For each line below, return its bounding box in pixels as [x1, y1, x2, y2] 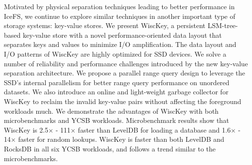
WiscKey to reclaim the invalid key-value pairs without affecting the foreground [4, 96, 241, 106]
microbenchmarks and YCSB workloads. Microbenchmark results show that [4, 115, 229, 125]
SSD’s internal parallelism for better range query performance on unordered [4, 77, 230, 87]
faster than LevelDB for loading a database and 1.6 [78, 124, 231, 135]
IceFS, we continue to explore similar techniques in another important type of [4, 11, 235, 21]
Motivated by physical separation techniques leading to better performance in [4, 1, 235, 11]
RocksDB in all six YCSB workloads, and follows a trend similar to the [4, 143, 216, 153]
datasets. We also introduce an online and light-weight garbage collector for [4, 87, 229, 97]
